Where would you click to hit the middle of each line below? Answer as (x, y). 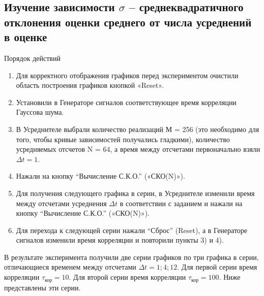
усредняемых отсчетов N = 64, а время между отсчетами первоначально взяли (138, 149)
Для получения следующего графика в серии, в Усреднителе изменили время (135, 193)
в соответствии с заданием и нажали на (181, 203)
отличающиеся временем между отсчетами (70, 267)
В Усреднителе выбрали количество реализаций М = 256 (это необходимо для (138, 129)
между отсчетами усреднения (61, 203)
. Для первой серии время (217, 267)
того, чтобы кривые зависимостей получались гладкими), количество (123, 139)
